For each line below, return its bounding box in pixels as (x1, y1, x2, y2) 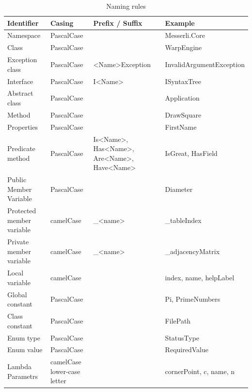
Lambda (7, 361, 31, 372)
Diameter (165, 184, 193, 194)
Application (165, 93, 200, 103)
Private (7, 237, 29, 247)
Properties (7, 121, 38, 132)
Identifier (7, 17, 39, 28)
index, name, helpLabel (165, 273, 235, 283)
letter (50, 375, 66, 386)
